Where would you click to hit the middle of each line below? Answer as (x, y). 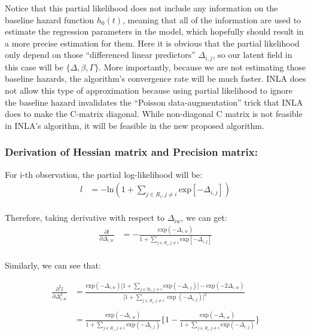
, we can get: (204, 218)
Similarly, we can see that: (53, 265)
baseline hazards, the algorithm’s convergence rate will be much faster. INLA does (155, 78)
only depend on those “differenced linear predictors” (100, 55)
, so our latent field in (252, 55)
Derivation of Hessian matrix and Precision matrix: (131, 152)
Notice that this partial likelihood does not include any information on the (141, 8)
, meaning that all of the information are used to (212, 19)
